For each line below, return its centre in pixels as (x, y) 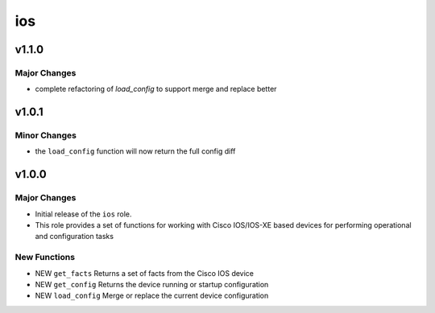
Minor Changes (46, 135)
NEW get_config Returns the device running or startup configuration (152, 284)
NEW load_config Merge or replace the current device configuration (152, 296)
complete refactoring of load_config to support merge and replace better (156, 89)
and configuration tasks (75, 237)
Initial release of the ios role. (83, 214)
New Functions (45, 257)
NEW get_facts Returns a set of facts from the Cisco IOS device (144, 273)
